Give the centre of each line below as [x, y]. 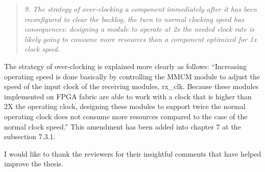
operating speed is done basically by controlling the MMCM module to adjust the [132, 76]
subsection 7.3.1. [30, 136]
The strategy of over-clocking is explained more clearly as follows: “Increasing [125, 66]
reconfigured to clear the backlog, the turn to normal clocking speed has [134, 19]
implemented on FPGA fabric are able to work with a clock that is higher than [128, 96]
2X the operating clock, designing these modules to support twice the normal [125, 106]
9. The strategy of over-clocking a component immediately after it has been [140, 9]
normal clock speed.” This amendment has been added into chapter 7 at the [123, 126]
